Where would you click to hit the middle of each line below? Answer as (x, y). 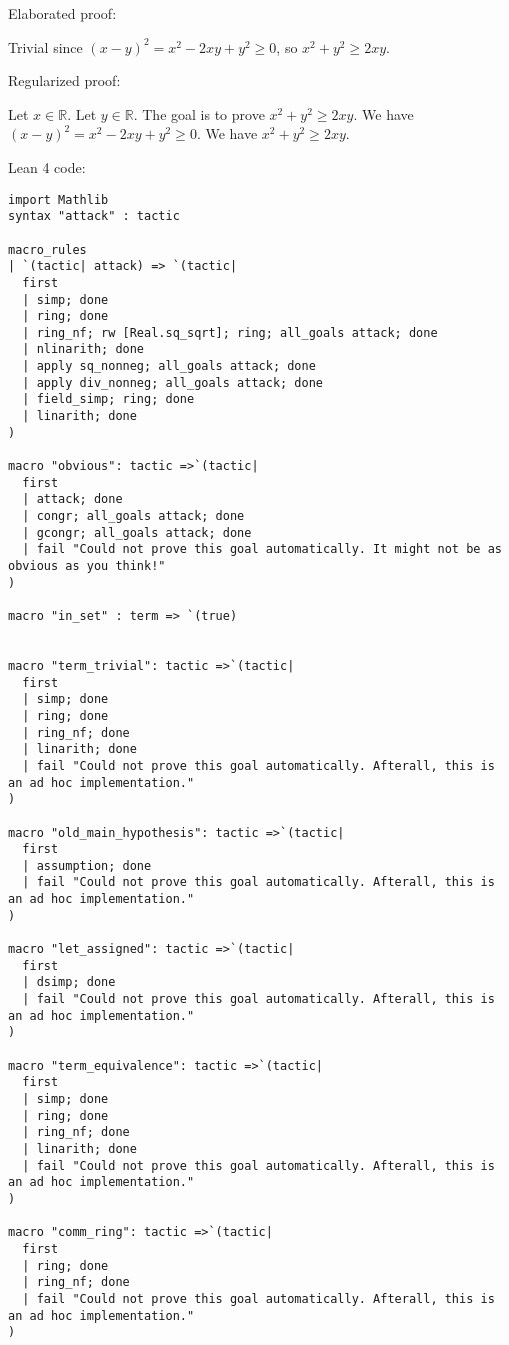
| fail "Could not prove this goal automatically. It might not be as (262, 549)
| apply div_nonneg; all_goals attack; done (172, 382)
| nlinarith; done (83, 349)
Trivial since (45, 46)
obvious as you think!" (87, 566)
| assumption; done (87, 865)
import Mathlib (58, 199)
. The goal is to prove (199, 113)
